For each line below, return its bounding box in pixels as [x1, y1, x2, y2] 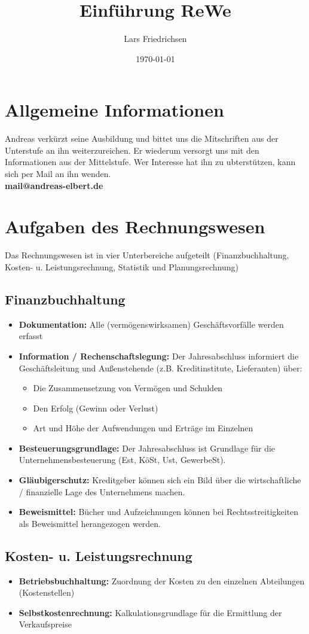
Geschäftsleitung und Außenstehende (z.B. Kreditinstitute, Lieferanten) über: [19, 361, 302, 374]
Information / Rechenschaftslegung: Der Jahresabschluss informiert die [19, 349, 299, 362]
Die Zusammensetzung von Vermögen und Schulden [33, 382, 223, 394]
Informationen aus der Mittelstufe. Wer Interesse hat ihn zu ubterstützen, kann [5, 156, 296, 168]
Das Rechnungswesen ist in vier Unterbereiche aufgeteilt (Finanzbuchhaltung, [5, 249, 289, 261]
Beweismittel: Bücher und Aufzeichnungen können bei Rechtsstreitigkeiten [19, 505, 299, 518]
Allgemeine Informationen [5, 97, 224, 122]
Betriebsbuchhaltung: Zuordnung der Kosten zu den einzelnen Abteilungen [19, 574, 305, 587]
